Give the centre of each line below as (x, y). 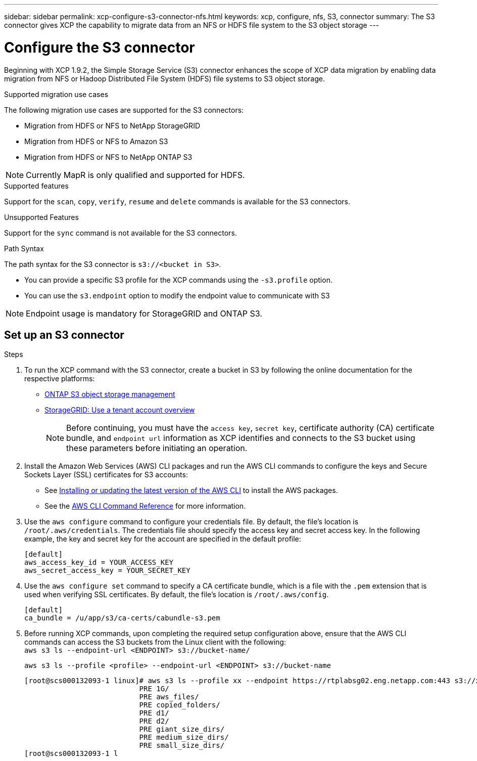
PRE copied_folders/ (180, 705)
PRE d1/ (154, 713)
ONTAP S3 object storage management (110, 394)
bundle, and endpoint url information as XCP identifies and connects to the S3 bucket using (241, 438)
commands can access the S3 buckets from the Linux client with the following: (155, 642)
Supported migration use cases (56, 94)
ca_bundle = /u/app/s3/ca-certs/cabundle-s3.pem (122, 618)
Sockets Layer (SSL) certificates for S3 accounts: (106, 475)
